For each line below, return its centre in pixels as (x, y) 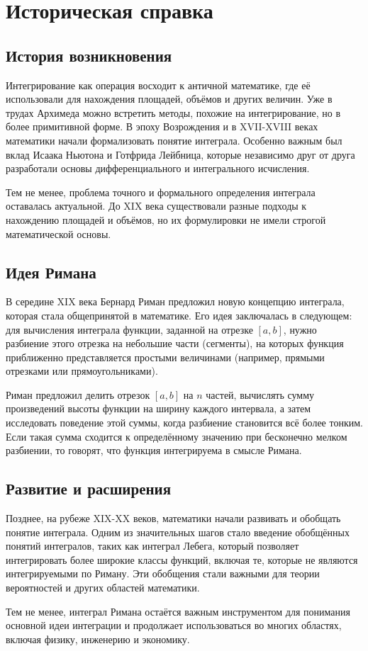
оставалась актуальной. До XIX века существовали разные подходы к (156, 206)
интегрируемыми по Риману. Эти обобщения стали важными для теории (163, 573)
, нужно (300, 329)
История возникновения (89, 55)
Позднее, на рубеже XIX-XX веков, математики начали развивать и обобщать (173, 518)
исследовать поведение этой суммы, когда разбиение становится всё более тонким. (184, 423)
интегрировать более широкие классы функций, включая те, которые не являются (182, 559)
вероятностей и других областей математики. (103, 588)
